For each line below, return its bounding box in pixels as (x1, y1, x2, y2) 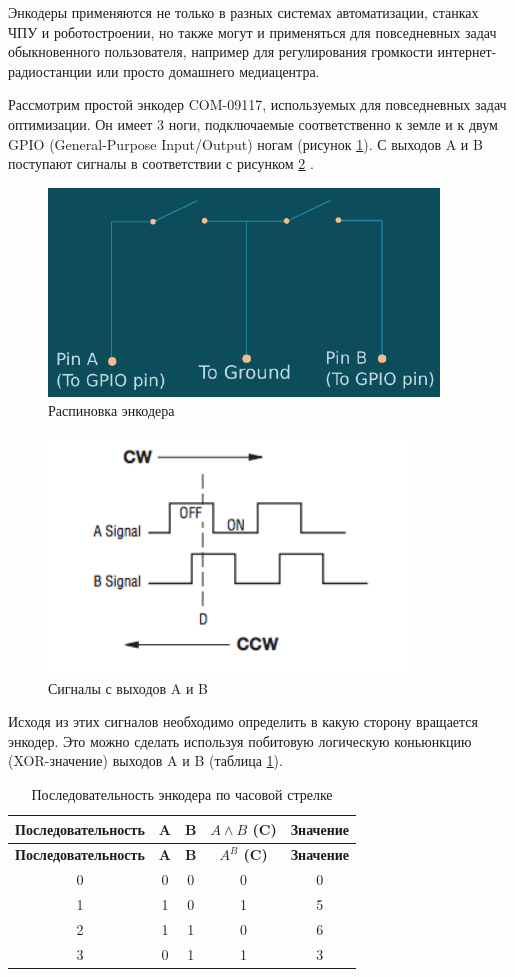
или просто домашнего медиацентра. (96, 60, 320, 81)
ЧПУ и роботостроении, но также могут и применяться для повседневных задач (8, 21, 497, 42)
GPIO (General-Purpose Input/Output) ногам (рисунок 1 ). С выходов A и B (8, 133, 483, 154)
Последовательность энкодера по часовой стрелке (31, 783, 333, 804)
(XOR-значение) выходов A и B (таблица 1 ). (8, 750, 283, 771)
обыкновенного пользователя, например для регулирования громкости (8, 41, 433, 62)
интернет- (437, 41, 497, 62)
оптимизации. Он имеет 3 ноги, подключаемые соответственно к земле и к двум (8, 113, 498, 134)
